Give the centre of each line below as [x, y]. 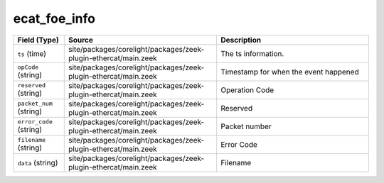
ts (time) [32, 53]
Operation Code [247, 90]
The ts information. [252, 53]
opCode [28, 67]
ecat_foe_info [54, 18]
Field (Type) [38, 40]
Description [241, 40]
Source [81, 40]
